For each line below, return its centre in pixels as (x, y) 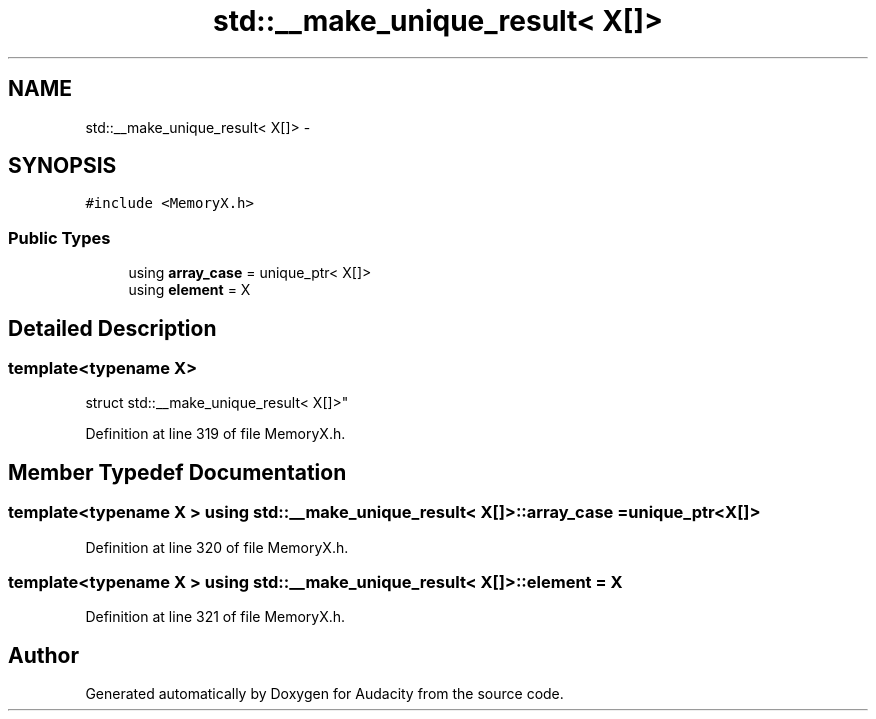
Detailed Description (112, 328)
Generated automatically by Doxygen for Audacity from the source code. (324, 694)
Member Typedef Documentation (177, 472)
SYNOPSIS (62, 166)
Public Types (59, 237)
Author (43, 655)
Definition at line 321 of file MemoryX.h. (215, 617)
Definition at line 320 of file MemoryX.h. (217, 547)
